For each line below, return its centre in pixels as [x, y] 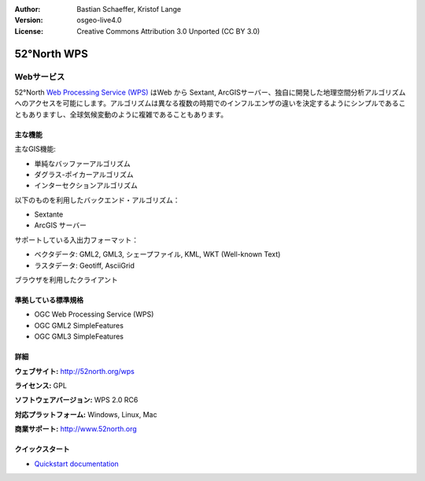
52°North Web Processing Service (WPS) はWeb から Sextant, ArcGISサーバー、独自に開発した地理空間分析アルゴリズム [210, 92]
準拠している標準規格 [49, 300]
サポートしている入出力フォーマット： [77, 239]
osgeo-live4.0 [99, 20]
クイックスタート [42, 450]
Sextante [49, 215]
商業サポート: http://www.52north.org [76, 429]
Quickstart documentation [77, 464]
